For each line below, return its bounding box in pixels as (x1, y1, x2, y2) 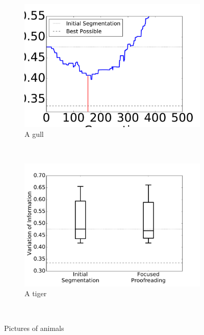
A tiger (24, 288, 47, 299)
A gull (24, 129, 44, 139)
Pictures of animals (4, 322, 64, 333)
